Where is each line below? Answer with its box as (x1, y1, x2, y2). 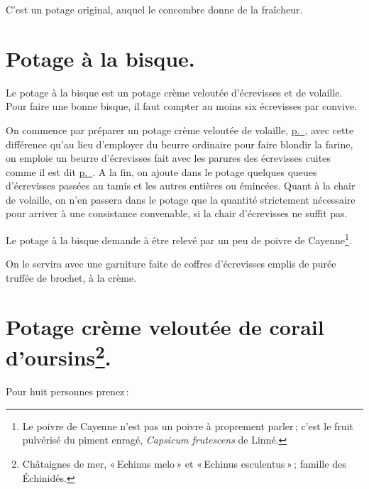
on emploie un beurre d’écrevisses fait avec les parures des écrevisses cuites (6, 150, 331, 165)
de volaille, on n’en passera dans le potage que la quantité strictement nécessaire (6, 192, 356, 207)
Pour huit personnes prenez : (6, 384, 129, 399)
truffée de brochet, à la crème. (6, 270, 137, 285)
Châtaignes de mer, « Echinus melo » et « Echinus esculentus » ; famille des (22, 456, 346, 471)
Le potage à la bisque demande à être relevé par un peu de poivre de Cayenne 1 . (6, 231, 352, 247)
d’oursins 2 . (6, 339, 111, 372)
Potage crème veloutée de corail (6, 312, 324, 341)
